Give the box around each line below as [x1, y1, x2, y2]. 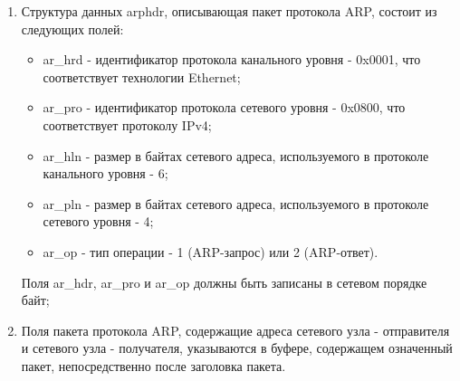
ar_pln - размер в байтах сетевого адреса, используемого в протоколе [43, 194, 429, 213]
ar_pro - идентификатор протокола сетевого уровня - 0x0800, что [43, 98, 406, 117]
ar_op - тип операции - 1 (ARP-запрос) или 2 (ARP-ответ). [43, 242, 379, 261]
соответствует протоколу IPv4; [43, 115, 212, 134]
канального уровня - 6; [43, 164, 168, 183]
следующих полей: [21, 19, 124, 38]
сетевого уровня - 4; [43, 212, 154, 231]
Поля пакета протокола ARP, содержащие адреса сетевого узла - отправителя [21, 320, 450, 339]
